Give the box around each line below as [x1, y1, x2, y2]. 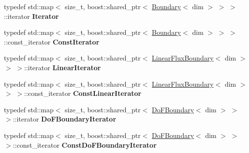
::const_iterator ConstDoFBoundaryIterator [13, 139, 157, 150]
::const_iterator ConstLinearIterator [24, 88, 142, 98]
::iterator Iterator [4, 11, 59, 21]
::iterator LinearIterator [24, 62, 101, 72]
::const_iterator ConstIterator [4, 36, 100, 46]
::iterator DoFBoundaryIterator [13, 114, 117, 124]
